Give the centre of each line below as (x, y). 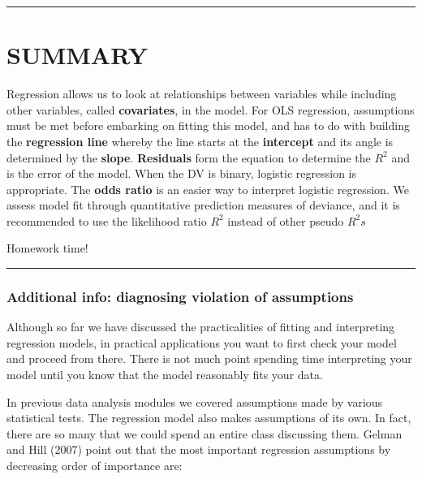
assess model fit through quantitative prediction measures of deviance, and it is (203, 205)
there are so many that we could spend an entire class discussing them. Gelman (205, 433)
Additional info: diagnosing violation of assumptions (180, 296)
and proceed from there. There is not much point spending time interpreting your (209, 358)
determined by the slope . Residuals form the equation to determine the (189, 157)
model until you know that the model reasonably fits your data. (165, 375)
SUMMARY (77, 55)
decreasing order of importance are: (95, 466)
